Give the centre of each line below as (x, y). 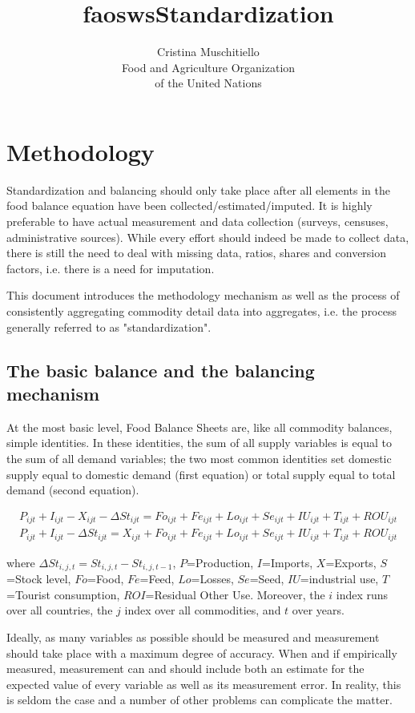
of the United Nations (208, 83)
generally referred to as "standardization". (109, 326)
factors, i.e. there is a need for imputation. (111, 268)
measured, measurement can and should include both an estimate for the (185, 669)
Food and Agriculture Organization (208, 67)
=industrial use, (339, 579)
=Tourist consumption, (63, 594)
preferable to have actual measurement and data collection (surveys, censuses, (197, 222)
